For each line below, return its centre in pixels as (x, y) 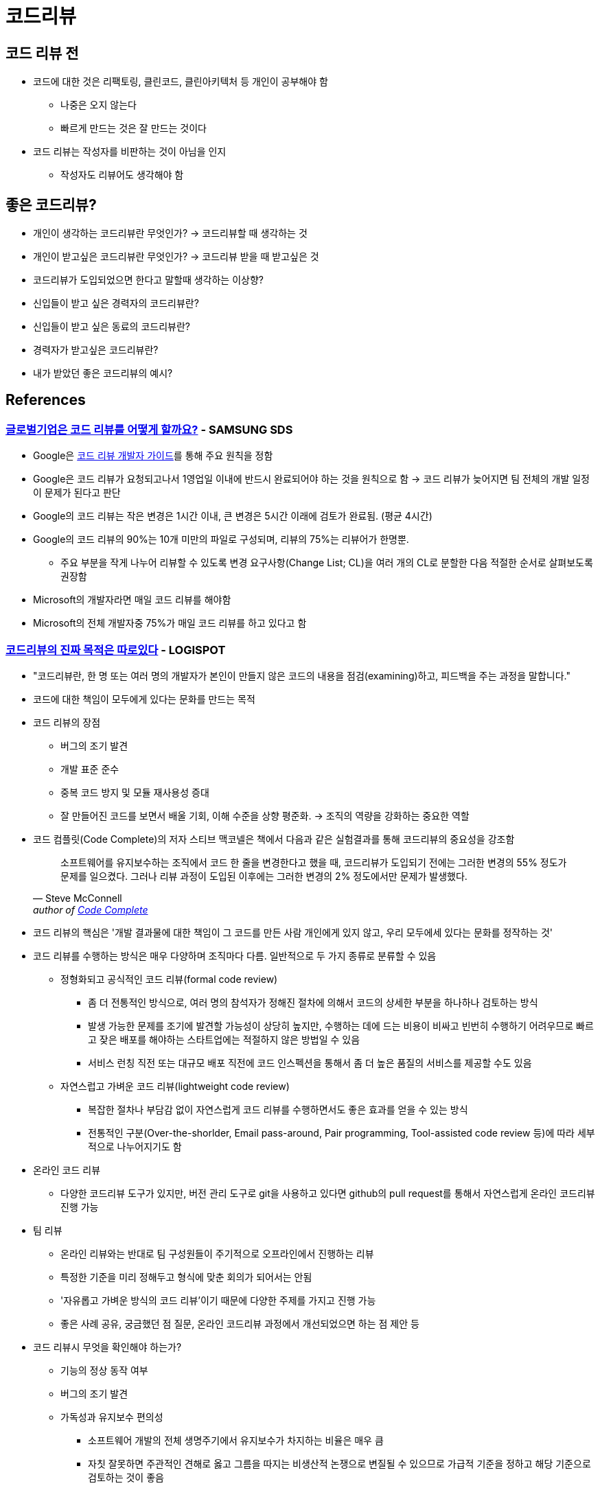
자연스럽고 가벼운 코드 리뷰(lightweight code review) (175, 1086)
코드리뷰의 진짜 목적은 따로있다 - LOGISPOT (116, 650)
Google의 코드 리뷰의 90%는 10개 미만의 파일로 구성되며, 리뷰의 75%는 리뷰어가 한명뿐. (221, 539)
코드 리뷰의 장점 (67, 722)
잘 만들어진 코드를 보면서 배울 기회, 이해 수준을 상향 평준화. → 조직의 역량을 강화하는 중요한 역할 (265, 815)
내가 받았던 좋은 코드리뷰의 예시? (103, 373)
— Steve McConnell (78, 898)
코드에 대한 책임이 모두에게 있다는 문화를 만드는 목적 (144, 699)
